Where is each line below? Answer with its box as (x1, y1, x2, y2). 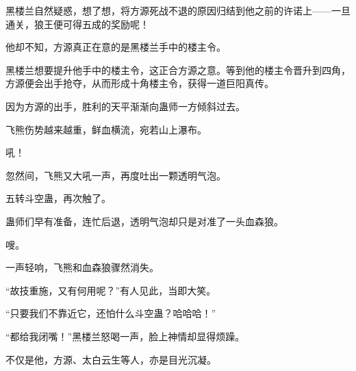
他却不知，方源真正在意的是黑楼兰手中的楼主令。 (5, 40, 226, 54)
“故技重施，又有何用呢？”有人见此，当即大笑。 (5, 283, 216, 297)
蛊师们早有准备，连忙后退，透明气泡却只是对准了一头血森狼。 (5, 214, 283, 228)
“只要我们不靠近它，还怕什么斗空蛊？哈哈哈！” (5, 306, 216, 320)
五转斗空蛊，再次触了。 (5, 191, 111, 205)
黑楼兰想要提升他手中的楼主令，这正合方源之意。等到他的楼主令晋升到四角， (5, 62, 351, 77)
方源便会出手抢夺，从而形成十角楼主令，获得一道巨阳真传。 (5, 76, 274, 90)
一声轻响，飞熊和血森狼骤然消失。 (5, 260, 159, 274)
